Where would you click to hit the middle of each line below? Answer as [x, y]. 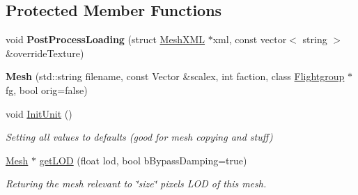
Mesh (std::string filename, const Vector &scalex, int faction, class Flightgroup [175, 76]
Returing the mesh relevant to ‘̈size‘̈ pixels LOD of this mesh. [136, 184]
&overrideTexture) [45, 53]
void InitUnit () [39, 113]
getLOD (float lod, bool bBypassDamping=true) [143, 160]
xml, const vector [250, 39]
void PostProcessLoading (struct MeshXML [106, 39]
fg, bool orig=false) [47, 89]
